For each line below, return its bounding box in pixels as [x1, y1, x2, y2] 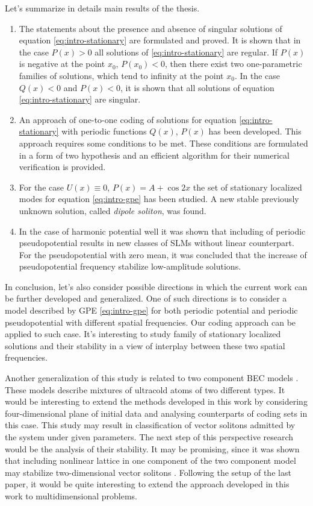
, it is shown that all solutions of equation [120, 81, 274, 93]
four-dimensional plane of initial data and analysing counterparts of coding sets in [5, 406, 308, 419]
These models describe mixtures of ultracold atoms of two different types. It [5, 383, 285, 396]
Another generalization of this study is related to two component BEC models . [5, 372, 299, 384]
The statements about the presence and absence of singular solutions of [19, 22, 282, 34]
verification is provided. [19, 160, 106, 173]
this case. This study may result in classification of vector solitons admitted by [5, 419, 296, 431]
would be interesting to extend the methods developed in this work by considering [5, 395, 308, 408]
